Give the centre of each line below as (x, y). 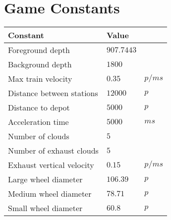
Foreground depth (39, 50)
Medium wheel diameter (50, 194)
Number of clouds (39, 136)
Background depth (40, 64)
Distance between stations (53, 93)
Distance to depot (39, 108)
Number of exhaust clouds (53, 151)
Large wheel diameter (45, 179)
